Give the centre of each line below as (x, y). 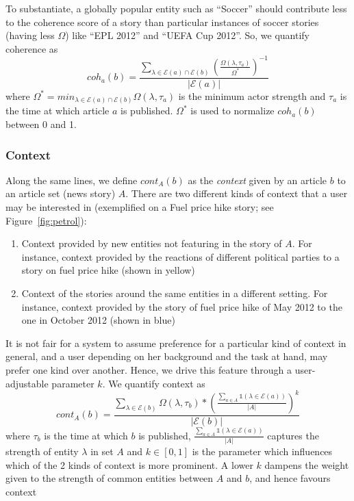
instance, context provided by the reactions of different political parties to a (180, 256)
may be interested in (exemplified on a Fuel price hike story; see (140, 207)
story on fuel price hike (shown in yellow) (108, 270)
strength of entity (42, 451)
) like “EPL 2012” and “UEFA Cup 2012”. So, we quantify (188, 35)
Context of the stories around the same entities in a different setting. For (175, 293)
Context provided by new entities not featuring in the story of (152, 243)
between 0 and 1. (41, 124)
